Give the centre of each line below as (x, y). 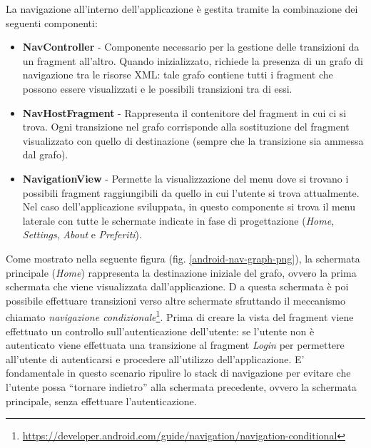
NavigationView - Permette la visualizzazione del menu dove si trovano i (185, 178)
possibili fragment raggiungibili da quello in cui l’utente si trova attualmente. (191, 192)
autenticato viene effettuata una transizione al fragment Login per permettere (175, 345)
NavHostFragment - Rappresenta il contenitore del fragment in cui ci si (184, 112)
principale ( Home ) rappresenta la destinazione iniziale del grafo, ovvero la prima (181, 272)
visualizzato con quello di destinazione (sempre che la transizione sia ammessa (193, 140)
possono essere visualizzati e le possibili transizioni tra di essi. (157, 88)
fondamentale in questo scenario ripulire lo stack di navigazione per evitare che (178, 373)
